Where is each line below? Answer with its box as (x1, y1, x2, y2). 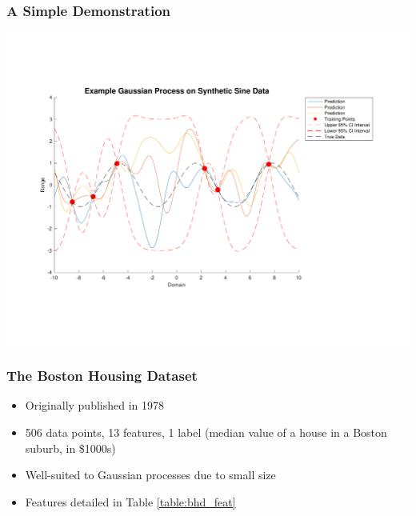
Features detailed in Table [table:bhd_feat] (25, 493, 236, 510)
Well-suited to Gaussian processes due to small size (25, 466, 276, 483)
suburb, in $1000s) (25, 439, 116, 456)
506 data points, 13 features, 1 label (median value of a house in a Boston (25, 423, 387, 440)
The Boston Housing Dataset (6, 366, 198, 386)
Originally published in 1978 (25, 397, 165, 414)
